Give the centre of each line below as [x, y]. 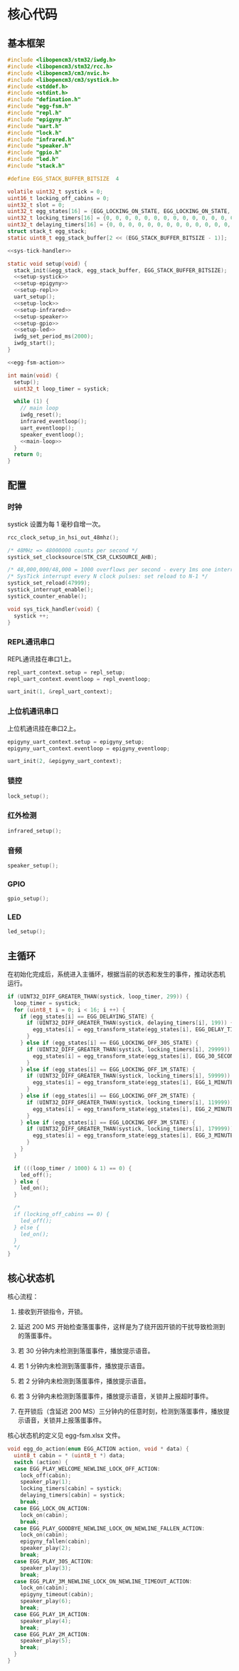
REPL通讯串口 [31, 642]
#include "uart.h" [34, 126]
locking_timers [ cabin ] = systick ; [71, 1489]
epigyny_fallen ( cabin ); [55, 1542]
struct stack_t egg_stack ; [47, 231]
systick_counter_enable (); [47, 596]
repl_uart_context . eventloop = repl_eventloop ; [79, 679]
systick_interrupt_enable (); [51, 590]
